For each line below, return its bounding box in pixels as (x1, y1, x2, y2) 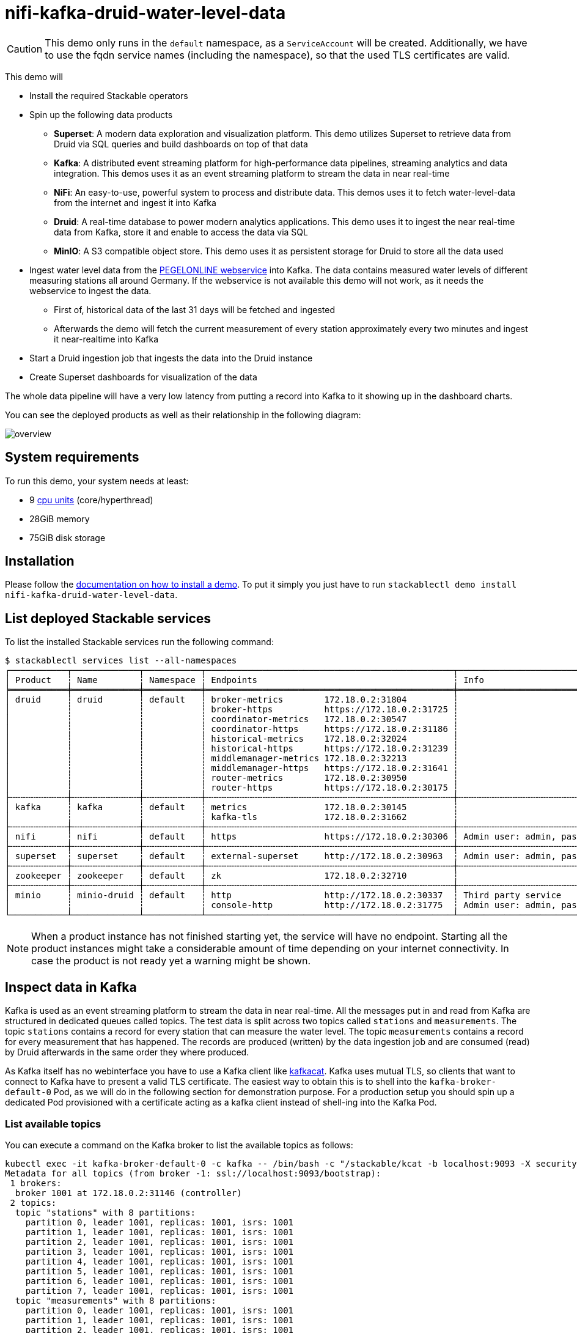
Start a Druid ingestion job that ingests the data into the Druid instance (29, 352, 313, 363)
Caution (7, 42, 43, 55)
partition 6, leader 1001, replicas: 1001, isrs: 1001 (25, 1276, 294, 1286)
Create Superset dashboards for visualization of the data (29, 371, 257, 382)
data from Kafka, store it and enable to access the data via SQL (54, 226, 308, 237)
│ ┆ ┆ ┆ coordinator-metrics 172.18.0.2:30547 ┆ (5, 714, 458, 725)
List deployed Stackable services (5, 610, 211, 626)
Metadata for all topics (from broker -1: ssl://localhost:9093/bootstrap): (5, 1168, 381, 1178)
